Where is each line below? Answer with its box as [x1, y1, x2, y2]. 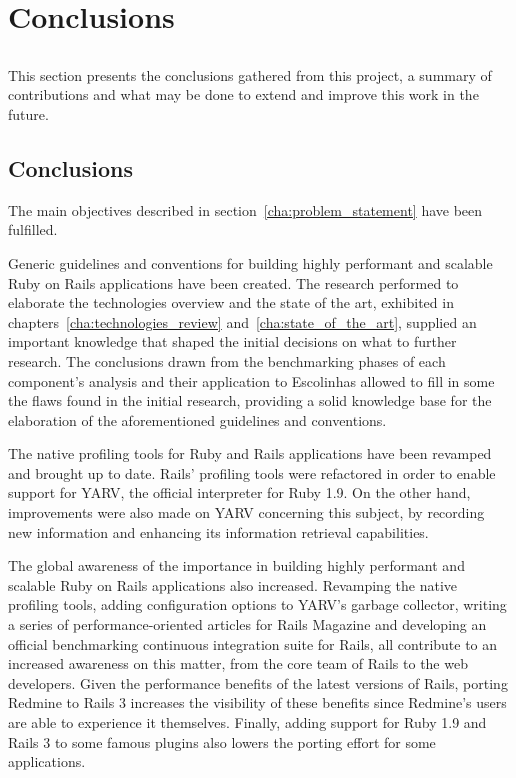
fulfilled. [8, 219, 58, 240]
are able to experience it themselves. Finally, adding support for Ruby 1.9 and [8, 712, 487, 732]
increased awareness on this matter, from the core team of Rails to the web [8, 653, 468, 674]
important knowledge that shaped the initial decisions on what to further [8, 331, 457, 352]
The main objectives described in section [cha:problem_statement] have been [8, 199, 483, 220]
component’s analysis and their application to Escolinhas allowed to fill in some [8, 370, 495, 391]
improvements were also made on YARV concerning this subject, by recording [8, 502, 485, 523]
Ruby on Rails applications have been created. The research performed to [8, 272, 459, 293]
